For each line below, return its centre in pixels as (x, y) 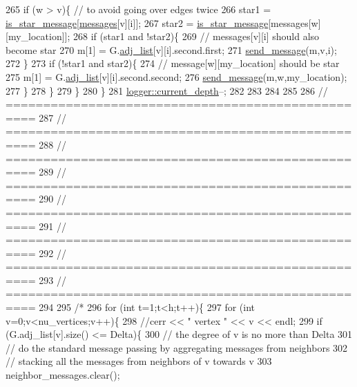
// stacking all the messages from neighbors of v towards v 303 (139, 361)
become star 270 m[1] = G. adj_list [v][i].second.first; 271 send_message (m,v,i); (171, 49)
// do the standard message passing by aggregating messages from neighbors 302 (177, 347)
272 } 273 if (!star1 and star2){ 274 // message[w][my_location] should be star (173, 63)
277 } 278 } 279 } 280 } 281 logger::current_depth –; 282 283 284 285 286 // (167, 90)
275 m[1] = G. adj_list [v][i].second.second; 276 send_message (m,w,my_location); (176, 76)
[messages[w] (295, 22)
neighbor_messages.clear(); (63, 375)
